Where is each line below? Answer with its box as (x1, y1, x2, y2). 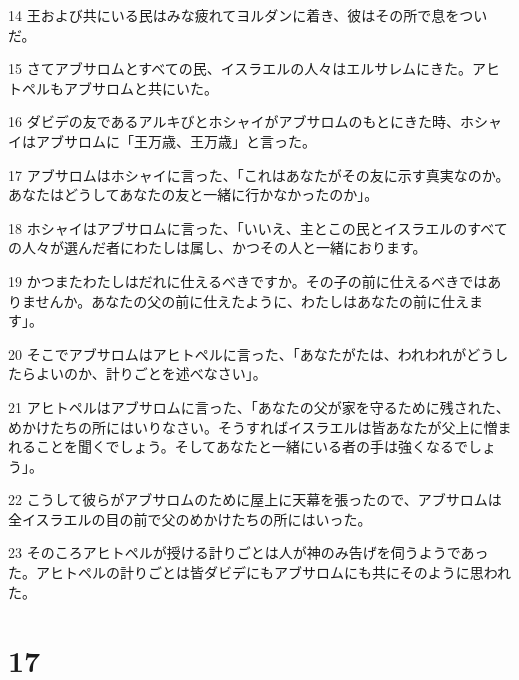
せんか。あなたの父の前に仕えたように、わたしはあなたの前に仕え (35, 290, 469, 311)
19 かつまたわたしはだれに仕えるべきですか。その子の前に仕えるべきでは (8, 270, 488, 291)
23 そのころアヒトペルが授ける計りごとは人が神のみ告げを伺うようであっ (8, 542, 489, 563)
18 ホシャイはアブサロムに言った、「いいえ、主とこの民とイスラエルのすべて (8, 217, 508, 238)
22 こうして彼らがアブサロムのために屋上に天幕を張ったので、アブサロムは (8, 489, 502, 510)
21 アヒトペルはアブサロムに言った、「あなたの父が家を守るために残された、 (8, 396, 510, 417)
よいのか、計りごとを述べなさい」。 (35, 363, 267, 384)
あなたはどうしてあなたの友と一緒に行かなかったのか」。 (8, 184, 379, 205)
